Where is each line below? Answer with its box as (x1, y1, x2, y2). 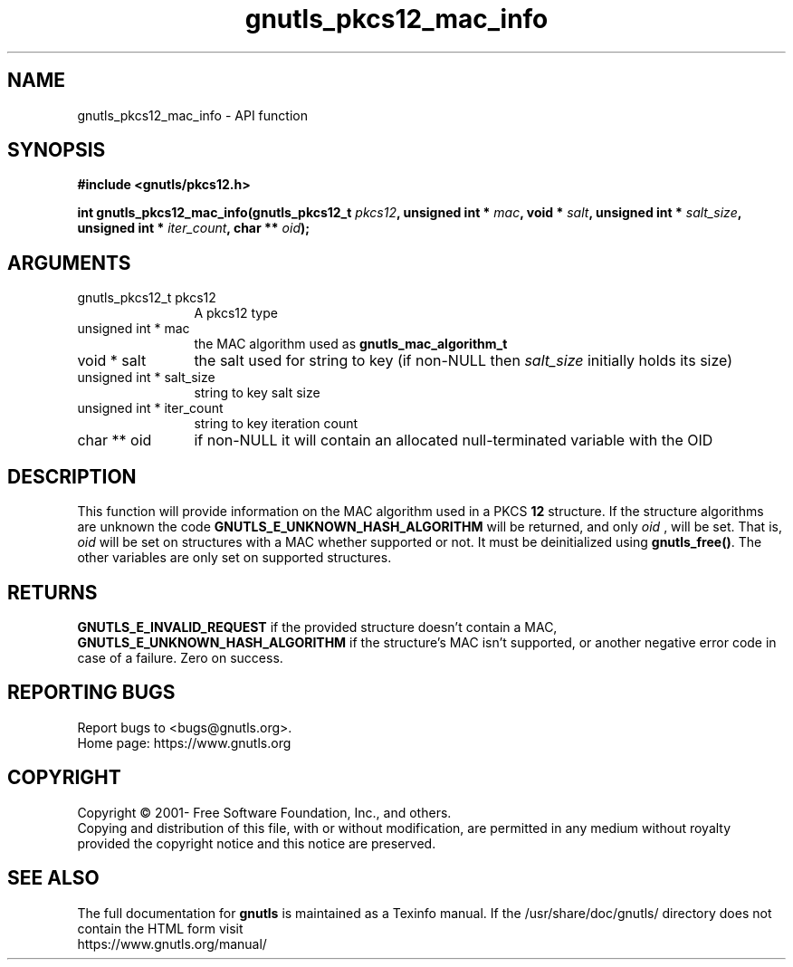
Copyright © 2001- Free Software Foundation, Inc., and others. (77, 804, 452, 820)
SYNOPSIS (7, 139, 106, 162)
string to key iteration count (194, 416, 358, 432)
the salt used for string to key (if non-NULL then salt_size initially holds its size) (194, 351, 733, 370)
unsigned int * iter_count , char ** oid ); (77, 220, 311, 236)
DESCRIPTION (7, 464, 137, 488)
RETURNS (7, 580, 98, 604)
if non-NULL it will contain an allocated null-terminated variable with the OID (194, 431, 713, 450)
